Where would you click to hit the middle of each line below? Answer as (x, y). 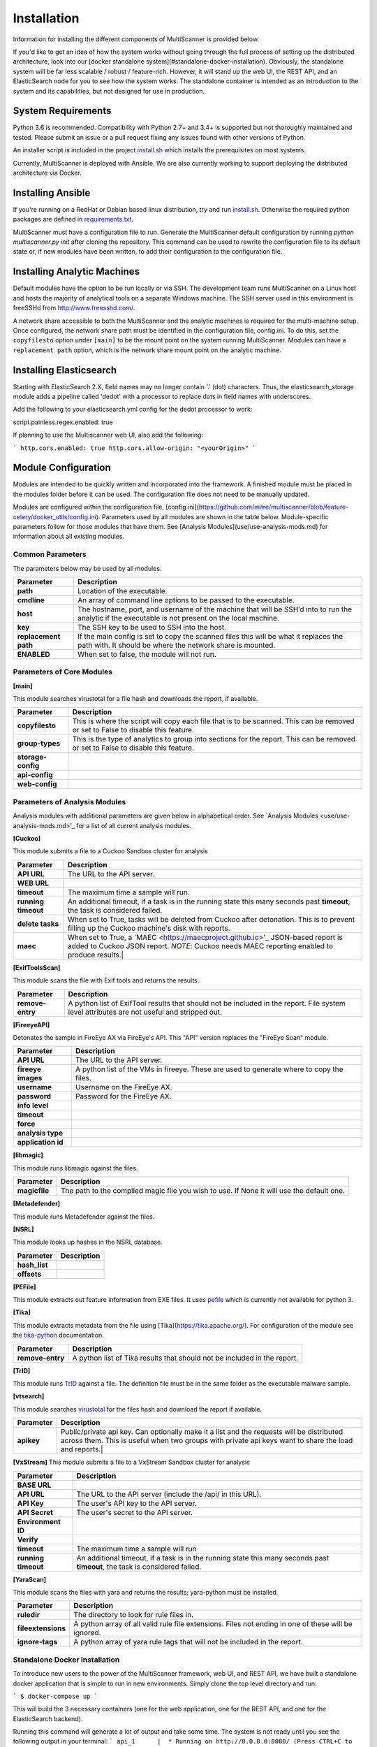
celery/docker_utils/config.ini (55, 516)
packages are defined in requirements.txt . (73, 219)
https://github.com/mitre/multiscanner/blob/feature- (274, 507)
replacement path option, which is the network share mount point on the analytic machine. (147, 350)
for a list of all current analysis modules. (134, 825)
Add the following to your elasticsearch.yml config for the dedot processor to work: (133, 409)
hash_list (32, 1265)
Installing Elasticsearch (65, 370)
